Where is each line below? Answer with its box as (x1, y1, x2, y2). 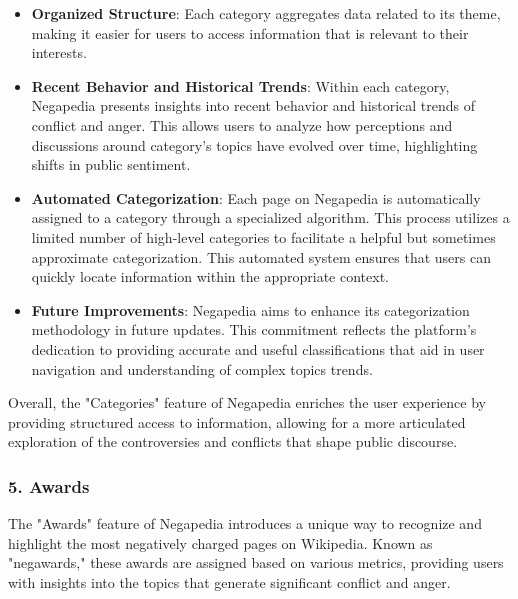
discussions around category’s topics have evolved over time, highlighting (31, 134, 478, 155)
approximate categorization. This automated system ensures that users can (31, 246, 491, 267)
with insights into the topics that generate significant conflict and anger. (8, 571, 451, 592)
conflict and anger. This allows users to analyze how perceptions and (31, 114, 453, 135)
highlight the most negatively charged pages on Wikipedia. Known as (8, 532, 433, 553)
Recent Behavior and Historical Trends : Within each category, (31, 75, 450, 96)
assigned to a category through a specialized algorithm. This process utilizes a (31, 207, 510, 228)
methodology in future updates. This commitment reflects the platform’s (31, 319, 477, 340)
